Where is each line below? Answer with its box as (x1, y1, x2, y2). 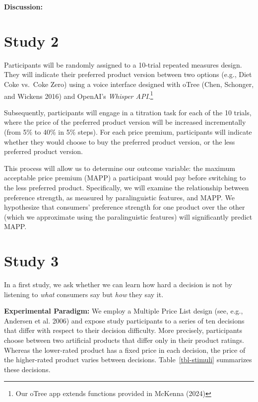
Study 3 (4, 250, 59, 271)
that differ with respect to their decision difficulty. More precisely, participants (4, 325, 243, 335)
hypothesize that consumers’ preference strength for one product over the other (4, 202, 245, 212)
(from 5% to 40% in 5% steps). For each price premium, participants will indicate (4, 126, 252, 137)
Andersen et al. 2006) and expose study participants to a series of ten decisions (4, 315, 245, 325)
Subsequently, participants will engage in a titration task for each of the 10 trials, (4, 107, 252, 117)
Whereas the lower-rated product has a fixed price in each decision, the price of (4, 344, 246, 355)
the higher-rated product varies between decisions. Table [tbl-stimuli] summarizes (4, 354, 252, 365)
